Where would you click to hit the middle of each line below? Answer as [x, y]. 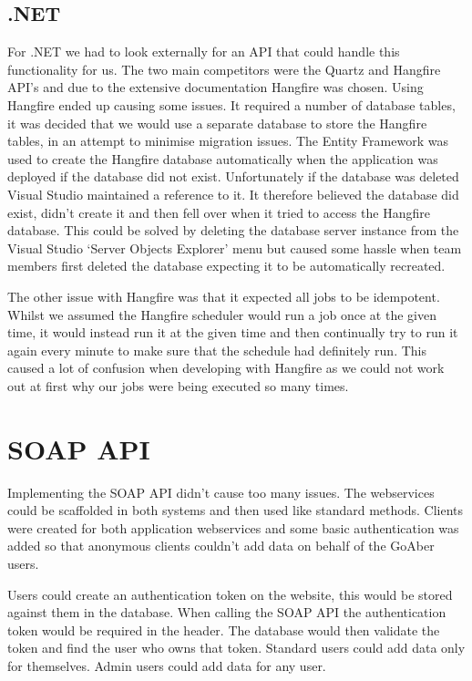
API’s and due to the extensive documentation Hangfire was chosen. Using [215, 87]
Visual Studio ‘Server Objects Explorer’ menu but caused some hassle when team [235, 248]
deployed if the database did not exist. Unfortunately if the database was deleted [233, 176]
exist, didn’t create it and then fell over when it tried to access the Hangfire [219, 212]
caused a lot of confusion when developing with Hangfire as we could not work [226, 368]
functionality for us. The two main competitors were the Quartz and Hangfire [224, 69]
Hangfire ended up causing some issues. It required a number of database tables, [231, 104]
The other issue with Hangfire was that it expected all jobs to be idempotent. [224, 296]
